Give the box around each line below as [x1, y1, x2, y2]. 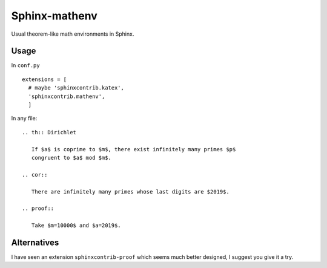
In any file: [11, 115, 38, 122]
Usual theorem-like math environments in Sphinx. [11, 30, 134, 38]
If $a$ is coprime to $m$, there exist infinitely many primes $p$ [31, 146, 236, 152]
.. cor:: [22, 171, 48, 178]
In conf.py [11, 62, 40, 69]
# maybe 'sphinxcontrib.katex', [28, 85, 124, 91]
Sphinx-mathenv [11, 9, 98, 22]
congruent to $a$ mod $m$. [31, 154, 112, 161]
